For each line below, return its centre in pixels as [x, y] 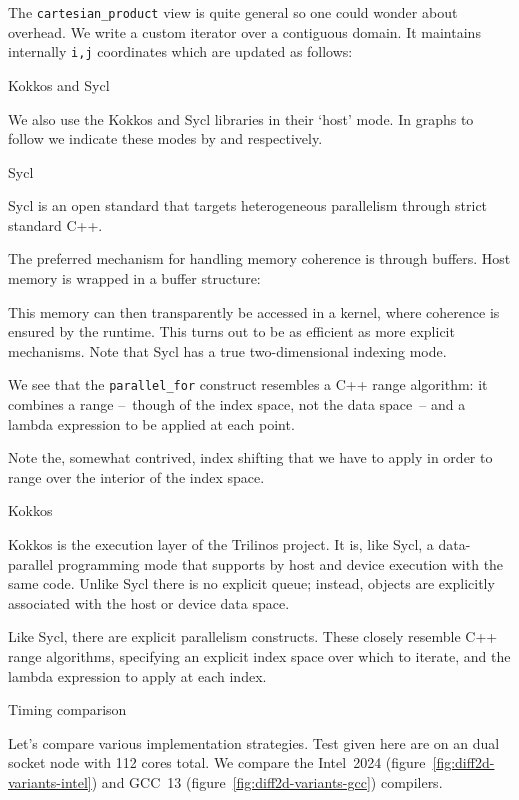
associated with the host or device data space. [149, 602]
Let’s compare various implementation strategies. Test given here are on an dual [254, 742]
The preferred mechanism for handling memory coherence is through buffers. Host [259, 258]
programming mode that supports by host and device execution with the [280, 563]
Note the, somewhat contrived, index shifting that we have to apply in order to [250, 457]
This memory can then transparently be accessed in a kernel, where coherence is [254, 311]
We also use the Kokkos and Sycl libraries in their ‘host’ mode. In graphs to [241, 118]
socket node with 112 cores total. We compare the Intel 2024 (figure [217, 762]
